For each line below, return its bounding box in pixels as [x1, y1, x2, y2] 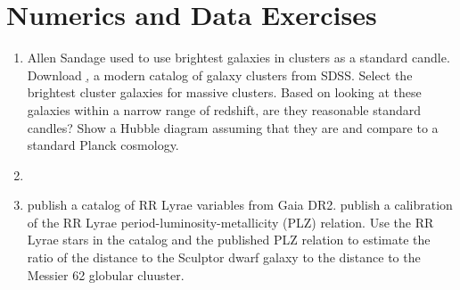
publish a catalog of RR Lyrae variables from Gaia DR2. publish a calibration [27, 195, 453, 214]
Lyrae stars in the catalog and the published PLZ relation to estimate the [27, 230, 431, 249]
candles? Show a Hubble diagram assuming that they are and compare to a [27, 118, 439, 137]
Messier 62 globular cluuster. [27, 265, 185, 284]
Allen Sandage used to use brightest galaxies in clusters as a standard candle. [27, 48, 450, 67]
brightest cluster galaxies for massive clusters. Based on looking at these [27, 83, 422, 102]
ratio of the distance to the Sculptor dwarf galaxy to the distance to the [27, 248, 421, 267]
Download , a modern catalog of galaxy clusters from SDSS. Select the [27, 65, 413, 84]
